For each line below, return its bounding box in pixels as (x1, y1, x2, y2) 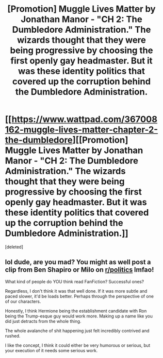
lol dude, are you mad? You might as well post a (5, 258, 151, 266)
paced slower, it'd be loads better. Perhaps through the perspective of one (5, 293, 154, 299)
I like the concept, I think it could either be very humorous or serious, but (5, 342, 150, 348)
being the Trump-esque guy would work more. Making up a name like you (5, 313, 153, 319)
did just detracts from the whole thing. (5, 318, 81, 324)
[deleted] (5, 244, 23, 250)
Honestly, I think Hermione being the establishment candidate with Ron (5, 308, 147, 314)
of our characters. (5, 298, 41, 304)
